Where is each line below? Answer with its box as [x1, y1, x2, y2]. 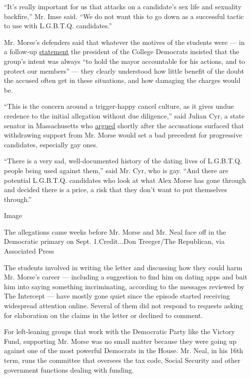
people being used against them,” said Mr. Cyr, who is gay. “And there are [4, 165, 229, 175]
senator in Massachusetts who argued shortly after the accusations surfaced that [4, 120, 244, 130]
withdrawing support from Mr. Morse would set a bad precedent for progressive [4, 130, 242, 140]
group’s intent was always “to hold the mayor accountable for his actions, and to [4, 56, 245, 66]
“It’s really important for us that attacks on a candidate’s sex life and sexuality [4, 1, 242, 11]
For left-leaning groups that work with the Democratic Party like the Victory [4, 326, 235, 337]
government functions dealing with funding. [4, 364, 134, 375]
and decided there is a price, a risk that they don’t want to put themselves [4, 184, 227, 195]
